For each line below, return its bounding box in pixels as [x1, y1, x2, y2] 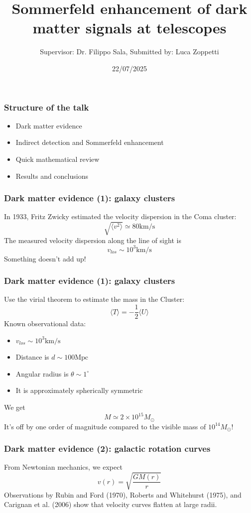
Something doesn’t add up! [4, 253, 86, 263]
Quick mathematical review [15, 153, 100, 164]
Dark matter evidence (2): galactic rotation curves [4, 442, 211, 455]
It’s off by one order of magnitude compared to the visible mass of [4, 421, 206, 431]
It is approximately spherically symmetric [15, 385, 143, 395]
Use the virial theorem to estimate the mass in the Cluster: [4, 294, 185, 304]
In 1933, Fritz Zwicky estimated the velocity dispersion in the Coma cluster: [4, 211, 237, 222]
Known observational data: [4, 318, 86, 329]
